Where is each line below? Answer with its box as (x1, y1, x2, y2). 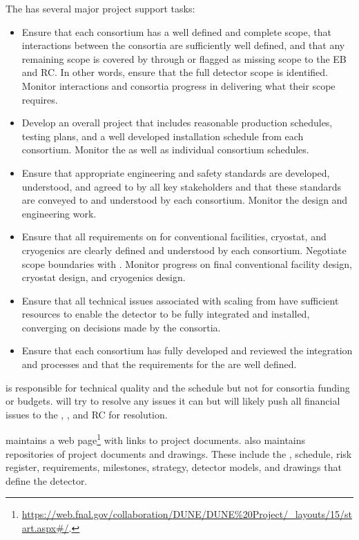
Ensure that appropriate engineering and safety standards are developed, (21, 165, 330, 180)
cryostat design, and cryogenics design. (21, 270, 186, 285)
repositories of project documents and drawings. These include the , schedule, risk (6, 446, 352, 461)
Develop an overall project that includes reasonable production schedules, (21, 115, 333, 130)
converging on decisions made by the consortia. (21, 320, 221, 334)
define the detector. (6, 473, 88, 488)
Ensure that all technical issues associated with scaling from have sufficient (21, 293, 339, 307)
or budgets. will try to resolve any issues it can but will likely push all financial (6, 394, 340, 408)
